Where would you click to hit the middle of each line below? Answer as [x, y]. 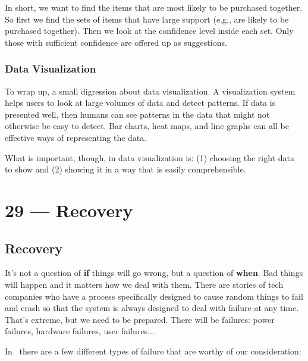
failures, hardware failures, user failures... [80, 331]
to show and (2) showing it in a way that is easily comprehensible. [125, 169]
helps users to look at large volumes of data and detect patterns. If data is [140, 103]
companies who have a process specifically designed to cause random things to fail [154, 296]
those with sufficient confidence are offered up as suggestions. [116, 42]
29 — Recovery [69, 210]
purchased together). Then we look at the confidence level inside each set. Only [149, 31]
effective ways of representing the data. [76, 137]
